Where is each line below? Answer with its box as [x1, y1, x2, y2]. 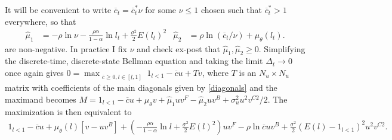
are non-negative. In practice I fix [5, 42, 128, 55]
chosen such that [200, 4, 262, 15]
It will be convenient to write [5, 4, 112, 15]
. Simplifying [258, 42, 305, 55]
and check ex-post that [137, 42, 220, 55]
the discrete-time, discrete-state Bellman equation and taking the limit [5, 55, 263, 67]
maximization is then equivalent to [5, 105, 132, 117]
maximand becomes [5, 93, 76, 105]
